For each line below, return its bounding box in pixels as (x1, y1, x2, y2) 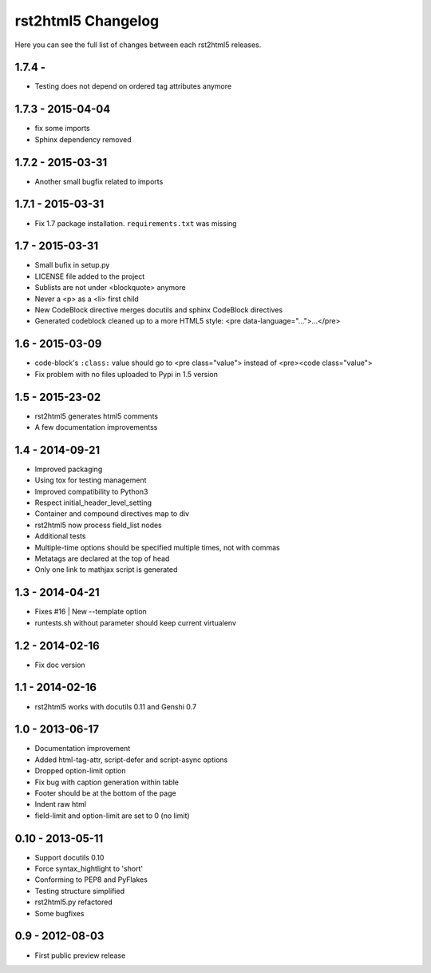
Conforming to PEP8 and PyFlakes (34, 875, 148, 884)
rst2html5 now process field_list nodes (34, 520, 163, 530)
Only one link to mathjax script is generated (34, 565, 178, 574)
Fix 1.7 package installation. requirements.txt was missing (34, 218, 237, 228)
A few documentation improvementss (34, 423, 158, 432)
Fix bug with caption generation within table (34, 777, 180, 787)
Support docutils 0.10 (34, 852, 105, 862)
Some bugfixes (34, 908, 85, 918)
